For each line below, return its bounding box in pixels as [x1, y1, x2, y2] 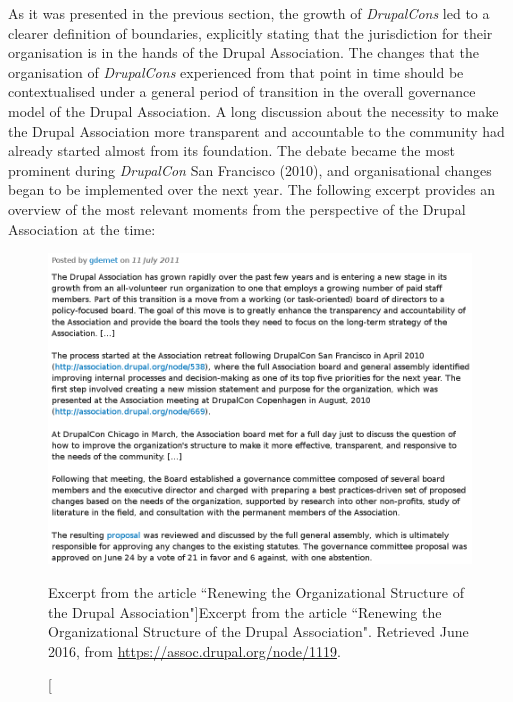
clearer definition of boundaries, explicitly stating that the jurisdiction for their [8, 22, 493, 43]
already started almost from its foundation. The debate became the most [8, 140, 455, 161]
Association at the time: [8, 218, 156, 239]
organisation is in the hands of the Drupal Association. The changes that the [8, 42, 479, 63]
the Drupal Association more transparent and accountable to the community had [8, 120, 505, 141]
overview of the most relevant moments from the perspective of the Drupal [8, 198, 466, 219]
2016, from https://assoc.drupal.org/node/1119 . [48, 640, 341, 661]
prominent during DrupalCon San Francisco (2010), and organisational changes [8, 159, 492, 180]
